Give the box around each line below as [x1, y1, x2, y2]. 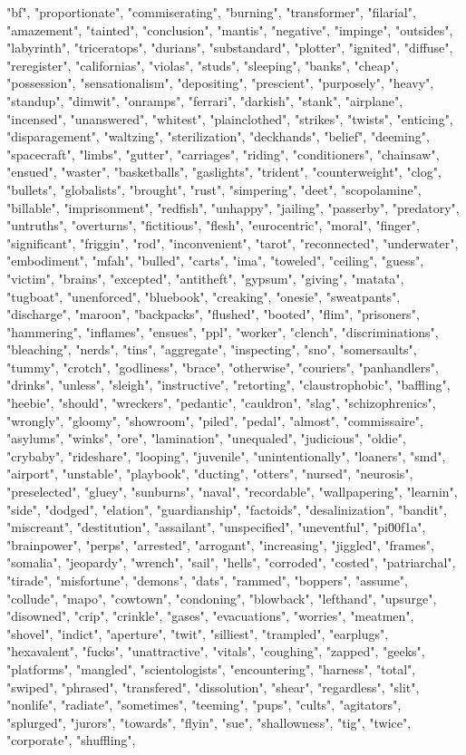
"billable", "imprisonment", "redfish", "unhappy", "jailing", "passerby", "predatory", [6, 198, 460, 217]
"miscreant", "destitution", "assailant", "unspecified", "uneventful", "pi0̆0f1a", [6, 518, 426, 537]
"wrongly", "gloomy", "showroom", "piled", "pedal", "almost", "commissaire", [6, 411, 423, 430]
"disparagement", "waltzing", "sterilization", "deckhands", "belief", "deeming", [6, 127, 430, 146]
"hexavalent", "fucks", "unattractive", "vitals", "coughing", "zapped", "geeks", [6, 642, 425, 661]
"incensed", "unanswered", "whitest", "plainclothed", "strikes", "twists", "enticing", [6, 109, 453, 128]
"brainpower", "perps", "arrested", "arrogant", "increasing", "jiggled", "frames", [6, 535, 434, 554]
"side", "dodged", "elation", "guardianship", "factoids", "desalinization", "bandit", [6, 499, 447, 518]
